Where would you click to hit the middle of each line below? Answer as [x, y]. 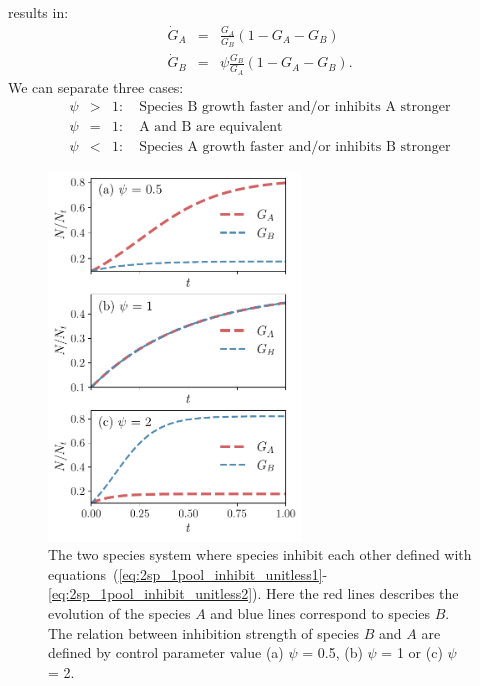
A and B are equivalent [211, 127]
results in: [38, 12]
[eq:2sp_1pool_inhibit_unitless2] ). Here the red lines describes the [253, 593]
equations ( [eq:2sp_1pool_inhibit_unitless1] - [188, 573]
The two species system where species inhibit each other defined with [260, 554]
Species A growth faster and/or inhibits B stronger [295, 147]
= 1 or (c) [412, 652]
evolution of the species [119, 613]
